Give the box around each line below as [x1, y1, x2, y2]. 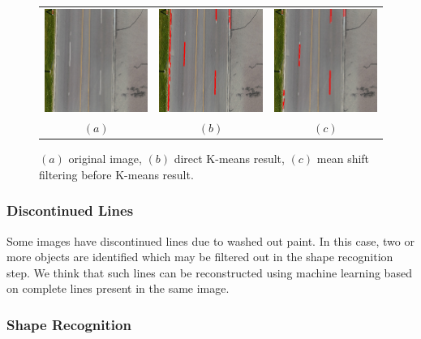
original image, [68, 150, 142, 167]
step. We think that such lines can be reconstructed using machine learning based [6, 264, 412, 281]
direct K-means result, [174, 150, 285, 167]
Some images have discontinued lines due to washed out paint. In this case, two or [6, 232, 415, 249]
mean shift [316, 150, 370, 167]
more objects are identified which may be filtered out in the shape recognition [6, 248, 393, 265]
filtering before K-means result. [39, 165, 194, 182]
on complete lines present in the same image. [6, 280, 230, 297]
